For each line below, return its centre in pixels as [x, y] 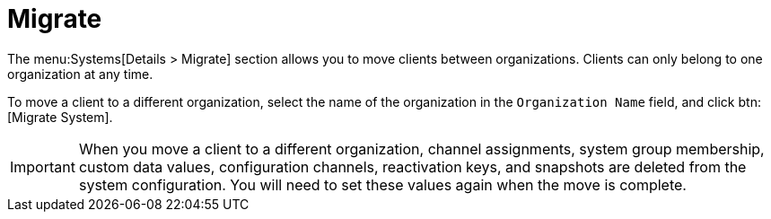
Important [43, 166]
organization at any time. [80, 74]
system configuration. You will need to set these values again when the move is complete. [382, 184]
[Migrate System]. [60, 117]
